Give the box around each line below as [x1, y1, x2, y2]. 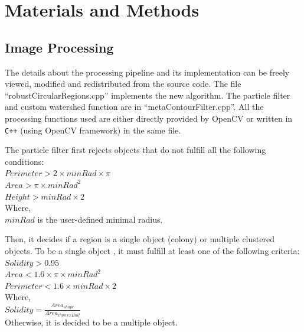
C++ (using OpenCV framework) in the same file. [5, 123, 181, 136]
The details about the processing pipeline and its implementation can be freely [5, 66, 290, 78]
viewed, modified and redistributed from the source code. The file [5, 77, 241, 90]
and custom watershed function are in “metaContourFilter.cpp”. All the [5, 100, 264, 113]
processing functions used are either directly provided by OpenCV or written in [5, 112, 293, 124]
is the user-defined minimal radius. [37, 213, 163, 225]
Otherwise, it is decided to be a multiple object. [5, 315, 178, 328]
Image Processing [5, 38, 114, 56]
